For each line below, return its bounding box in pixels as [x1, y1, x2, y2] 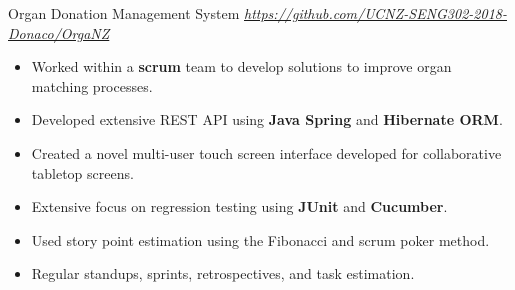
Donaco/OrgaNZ [8, 22, 110, 43]
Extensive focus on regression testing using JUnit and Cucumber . [31, 196, 448, 217]
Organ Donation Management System [8, 3, 240, 23]
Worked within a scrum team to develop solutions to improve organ [31, 56, 452, 77]
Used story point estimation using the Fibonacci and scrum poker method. [31, 229, 490, 250]
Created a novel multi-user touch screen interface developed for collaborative [31, 142, 502, 163]
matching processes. [31, 75, 153, 96]
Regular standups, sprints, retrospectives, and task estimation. [31, 263, 415, 284]
